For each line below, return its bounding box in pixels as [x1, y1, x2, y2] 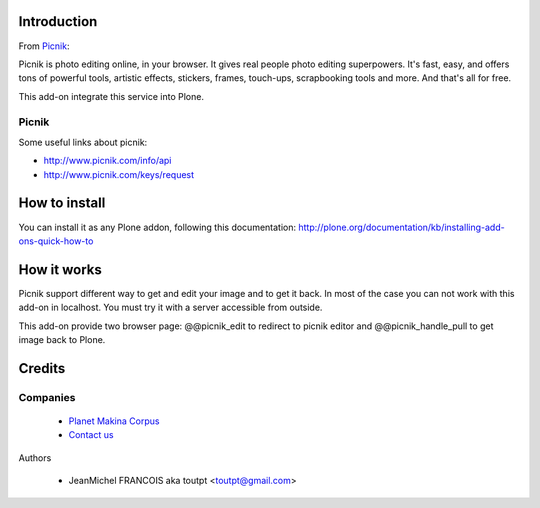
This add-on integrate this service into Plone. [18, 90, 205, 102]
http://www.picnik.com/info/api [43, 155, 172, 167]
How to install [18, 195, 106, 212]
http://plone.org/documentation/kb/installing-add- [298, 221, 505, 233]
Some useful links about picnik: [18, 136, 148, 148]
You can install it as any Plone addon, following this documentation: [18, 221, 297, 233]
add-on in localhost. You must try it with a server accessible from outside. [18, 301, 323, 314]
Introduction [18, 13, 98, 30]
